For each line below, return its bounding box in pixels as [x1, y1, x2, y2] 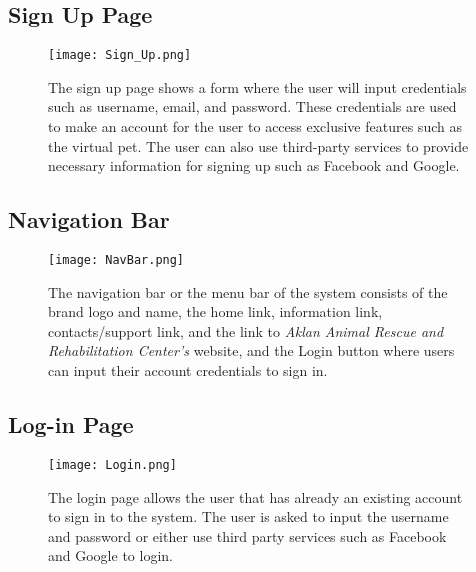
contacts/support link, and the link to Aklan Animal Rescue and [48, 320, 444, 341]
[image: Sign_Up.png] [48, 48, 192, 63]
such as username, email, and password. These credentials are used [48, 96, 457, 117]
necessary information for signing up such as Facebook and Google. [48, 155, 460, 176]
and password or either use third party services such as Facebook [48, 525, 447, 546]
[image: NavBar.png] [48, 253, 185, 268]
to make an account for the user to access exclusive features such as [48, 116, 462, 137]
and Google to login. [48, 545, 173, 566]
